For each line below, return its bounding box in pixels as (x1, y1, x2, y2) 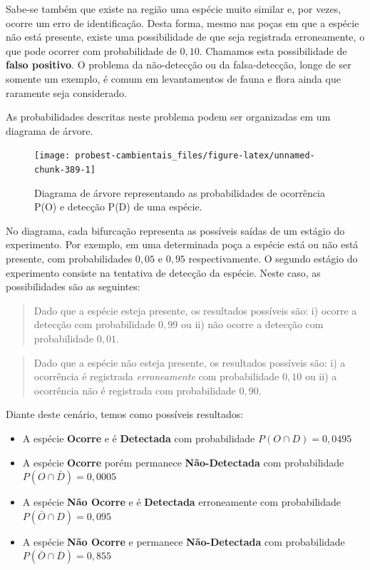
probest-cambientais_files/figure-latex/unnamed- (75, 151, 315, 161)
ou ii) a (304, 369, 337, 384)
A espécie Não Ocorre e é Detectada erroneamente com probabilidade (22, 494, 341, 509)
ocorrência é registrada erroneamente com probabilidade (34, 369, 279, 384)
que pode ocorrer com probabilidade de (6, 43, 177, 58)
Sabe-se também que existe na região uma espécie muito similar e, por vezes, (6, 1, 341, 16)
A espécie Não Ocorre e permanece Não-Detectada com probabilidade (22, 534, 345, 549)
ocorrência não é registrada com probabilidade (34, 382, 236, 397)
